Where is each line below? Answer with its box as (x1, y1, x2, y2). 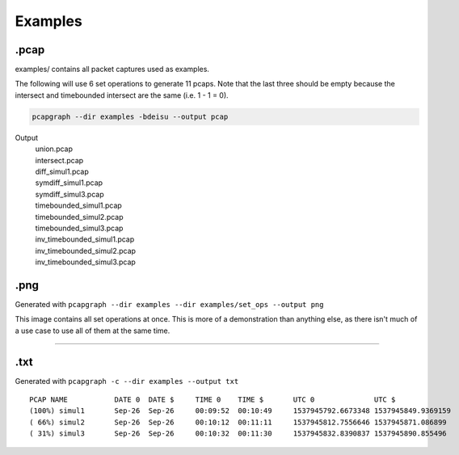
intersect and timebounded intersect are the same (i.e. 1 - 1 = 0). (15, 90, 229, 100)
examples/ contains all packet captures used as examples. (15, 65, 210, 74)
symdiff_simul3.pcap (35, 189, 104, 199)
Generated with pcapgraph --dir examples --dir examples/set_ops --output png (15, 300, 324, 310)
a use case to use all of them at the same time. (15, 326, 171, 335)
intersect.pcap (35, 155, 84, 165)
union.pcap (35, 144, 73, 154)
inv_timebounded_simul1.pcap (35, 234, 135, 244)
